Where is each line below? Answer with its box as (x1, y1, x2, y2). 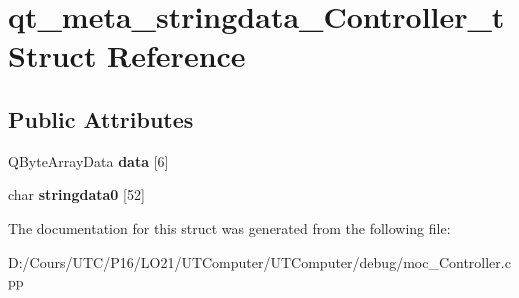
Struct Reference (8, 35, 246, 76)
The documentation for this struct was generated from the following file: (8, 217, 451, 238)
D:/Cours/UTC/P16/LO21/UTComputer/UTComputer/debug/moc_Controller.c (8, 251, 511, 272)
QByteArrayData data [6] (8, 150, 169, 171)
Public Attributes (8, 103, 194, 134)
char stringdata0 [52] (8, 184, 145, 205)
